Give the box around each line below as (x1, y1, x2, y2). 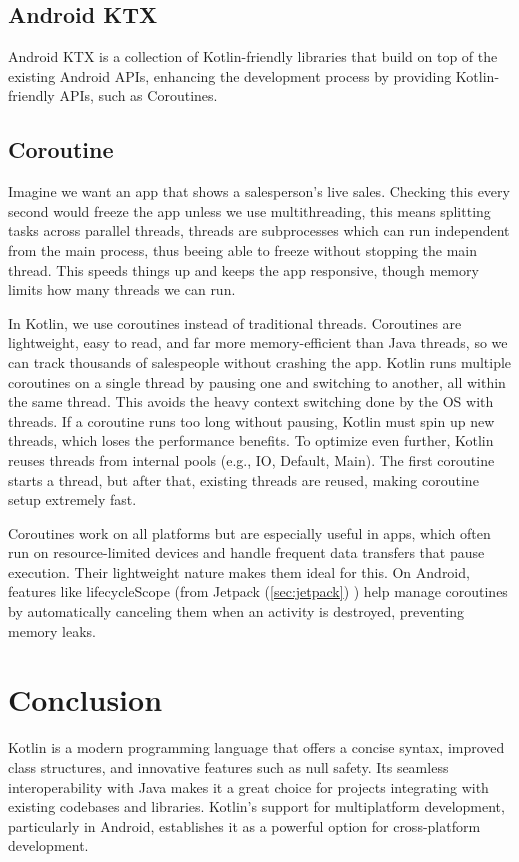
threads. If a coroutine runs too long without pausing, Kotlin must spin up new (8, 410, 495, 431)
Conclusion (8, 679, 163, 720)
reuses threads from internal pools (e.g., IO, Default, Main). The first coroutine (8, 449, 495, 470)
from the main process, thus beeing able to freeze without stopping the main (8, 239, 478, 260)
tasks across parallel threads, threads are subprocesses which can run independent (8, 220, 510, 241)
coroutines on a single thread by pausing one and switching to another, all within (8, 371, 506, 392)
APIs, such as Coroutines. (59, 85, 218, 106)
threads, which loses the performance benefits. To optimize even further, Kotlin (8, 430, 494, 451)
